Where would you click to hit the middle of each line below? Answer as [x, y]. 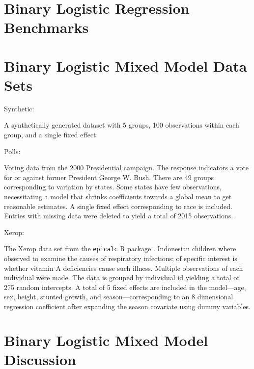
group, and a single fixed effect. [51, 135]
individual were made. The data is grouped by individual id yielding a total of [122, 277]
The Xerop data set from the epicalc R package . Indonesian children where [120, 249]
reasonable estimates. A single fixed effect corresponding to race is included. [118, 206]
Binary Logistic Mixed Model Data [126, 66]
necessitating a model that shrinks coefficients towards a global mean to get [118, 197]
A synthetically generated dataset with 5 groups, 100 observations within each [122, 125]
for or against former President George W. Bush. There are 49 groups [109, 177]
